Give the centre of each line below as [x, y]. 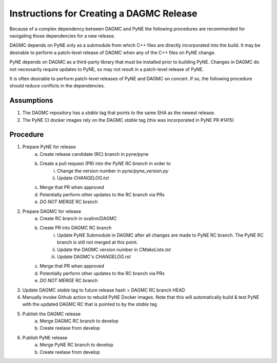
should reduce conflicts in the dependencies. [57, 86]
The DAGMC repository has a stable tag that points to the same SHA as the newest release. [119, 113]
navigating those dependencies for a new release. [62, 35]
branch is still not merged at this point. [98, 242]
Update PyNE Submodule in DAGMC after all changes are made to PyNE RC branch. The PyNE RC [160, 235]
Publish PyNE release [45, 337]
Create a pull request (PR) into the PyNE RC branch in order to [105, 164]
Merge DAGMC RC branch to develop [79, 321]
